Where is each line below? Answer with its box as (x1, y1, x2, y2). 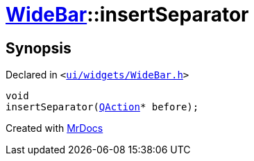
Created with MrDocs (6, 122, 103, 135)
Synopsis (6, 39, 71, 57)
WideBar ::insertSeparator (6, 3, 249, 26)
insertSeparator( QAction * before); (6, 101, 199, 113)
